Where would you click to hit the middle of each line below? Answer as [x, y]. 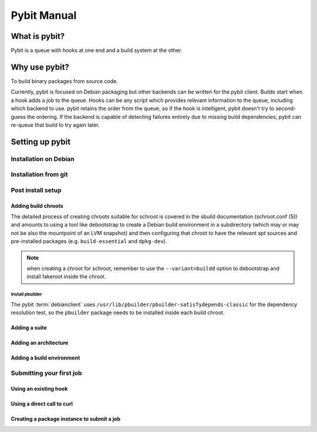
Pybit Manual [44, 15]
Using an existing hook [39, 388]
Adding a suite [29, 328]
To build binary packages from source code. [65, 81]
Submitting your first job [46, 373]
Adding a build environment [45, 358]
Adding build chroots [37, 205]
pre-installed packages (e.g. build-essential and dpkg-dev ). [89, 241]
